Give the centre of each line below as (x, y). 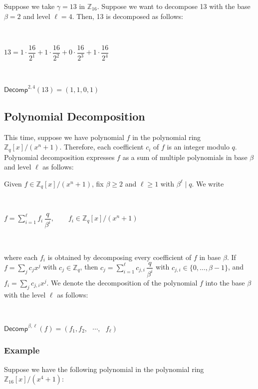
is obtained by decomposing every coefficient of (120, 257)
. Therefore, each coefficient (102, 147)
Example (22, 350)
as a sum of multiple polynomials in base (185, 157)
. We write (208, 183)
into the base (225, 282)
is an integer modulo (198, 147)
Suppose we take (29, 6)
